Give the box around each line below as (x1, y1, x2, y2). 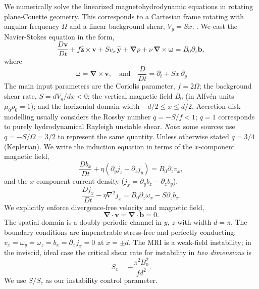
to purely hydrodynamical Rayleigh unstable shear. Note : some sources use (4, 121, 235, 132)
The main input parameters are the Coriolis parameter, (4, 80, 175, 91)
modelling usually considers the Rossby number (4, 111, 151, 121)
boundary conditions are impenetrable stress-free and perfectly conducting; (4, 227, 236, 237)
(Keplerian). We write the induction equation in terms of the (4, 141, 192, 151)
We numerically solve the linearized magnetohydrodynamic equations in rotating (4, 1, 253, 11)
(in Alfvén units (185, 90, 234, 101)
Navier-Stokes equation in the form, (4, 31, 115, 42)
